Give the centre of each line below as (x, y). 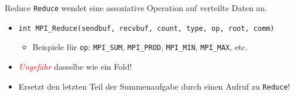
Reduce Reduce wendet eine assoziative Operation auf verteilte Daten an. (136, 8)
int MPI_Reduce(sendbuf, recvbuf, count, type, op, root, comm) (146, 28)
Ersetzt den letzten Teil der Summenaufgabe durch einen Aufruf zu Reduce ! (154, 86)
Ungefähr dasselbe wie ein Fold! (75, 66)
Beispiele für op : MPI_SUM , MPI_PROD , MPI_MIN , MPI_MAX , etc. (140, 47)
